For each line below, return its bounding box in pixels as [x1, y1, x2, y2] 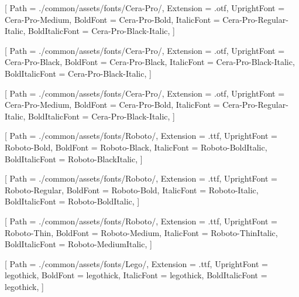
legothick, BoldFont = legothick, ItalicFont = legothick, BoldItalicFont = [5, 269, 267, 281]
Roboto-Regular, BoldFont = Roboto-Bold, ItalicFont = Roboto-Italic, [5, 183, 259, 196]
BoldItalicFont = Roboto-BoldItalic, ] [5, 195, 140, 207]
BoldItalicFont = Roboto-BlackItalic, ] [5, 152, 143, 165]
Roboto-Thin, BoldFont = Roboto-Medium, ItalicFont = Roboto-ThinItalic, [5, 226, 278, 238]
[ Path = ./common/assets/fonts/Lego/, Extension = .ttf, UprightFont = [5, 257, 269, 269]
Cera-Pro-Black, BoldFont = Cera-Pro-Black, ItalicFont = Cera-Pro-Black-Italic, [5, 56, 295, 68]
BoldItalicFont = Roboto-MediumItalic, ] [5, 238, 152, 250]
